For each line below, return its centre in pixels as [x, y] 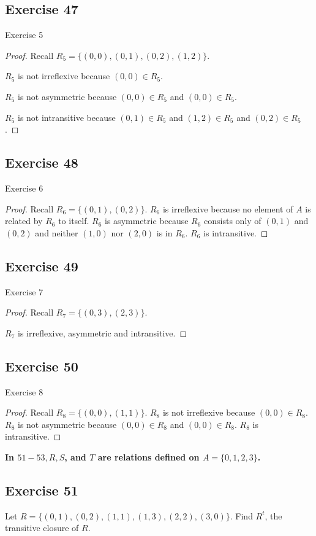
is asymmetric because [147, 221]
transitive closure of [42, 528]
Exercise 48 [42, 162]
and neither [57, 232]
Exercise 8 [24, 391]
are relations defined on [149, 456]
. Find [241, 515]
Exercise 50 [42, 366]
